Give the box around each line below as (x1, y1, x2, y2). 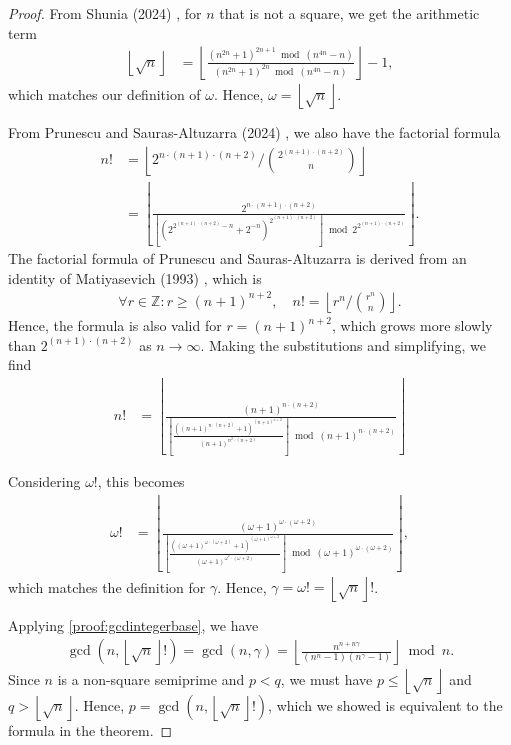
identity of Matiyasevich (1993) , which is (8, 267, 262, 288)
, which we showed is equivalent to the (268, 695, 503, 716)
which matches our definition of (8, 83, 201, 104)
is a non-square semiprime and (57, 668, 245, 689)
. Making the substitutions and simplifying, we (200, 334, 486, 355)
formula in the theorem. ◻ (8, 720, 173, 741)
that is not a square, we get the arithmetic (219, 3, 480, 23)
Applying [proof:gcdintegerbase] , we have (8, 614, 259, 635)
